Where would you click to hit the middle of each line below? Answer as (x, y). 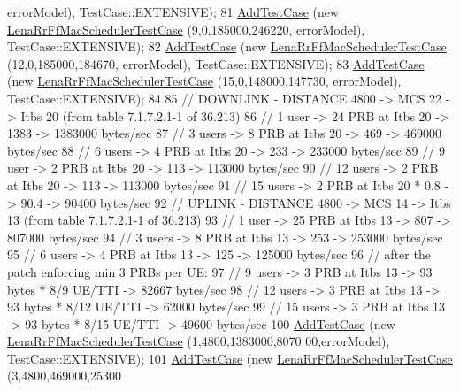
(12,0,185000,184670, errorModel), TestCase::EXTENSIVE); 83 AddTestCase (216, 63)
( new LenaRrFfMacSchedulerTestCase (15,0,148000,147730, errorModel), (204, 81)
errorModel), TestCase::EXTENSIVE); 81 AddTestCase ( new (173, 11)
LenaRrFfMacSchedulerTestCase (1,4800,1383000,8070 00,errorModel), (199, 341)
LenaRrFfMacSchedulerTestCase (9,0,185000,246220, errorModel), (186, 29)
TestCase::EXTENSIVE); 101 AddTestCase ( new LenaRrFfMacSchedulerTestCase (230, 358)
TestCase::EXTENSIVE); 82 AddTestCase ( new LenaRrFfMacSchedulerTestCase (227, 46)
